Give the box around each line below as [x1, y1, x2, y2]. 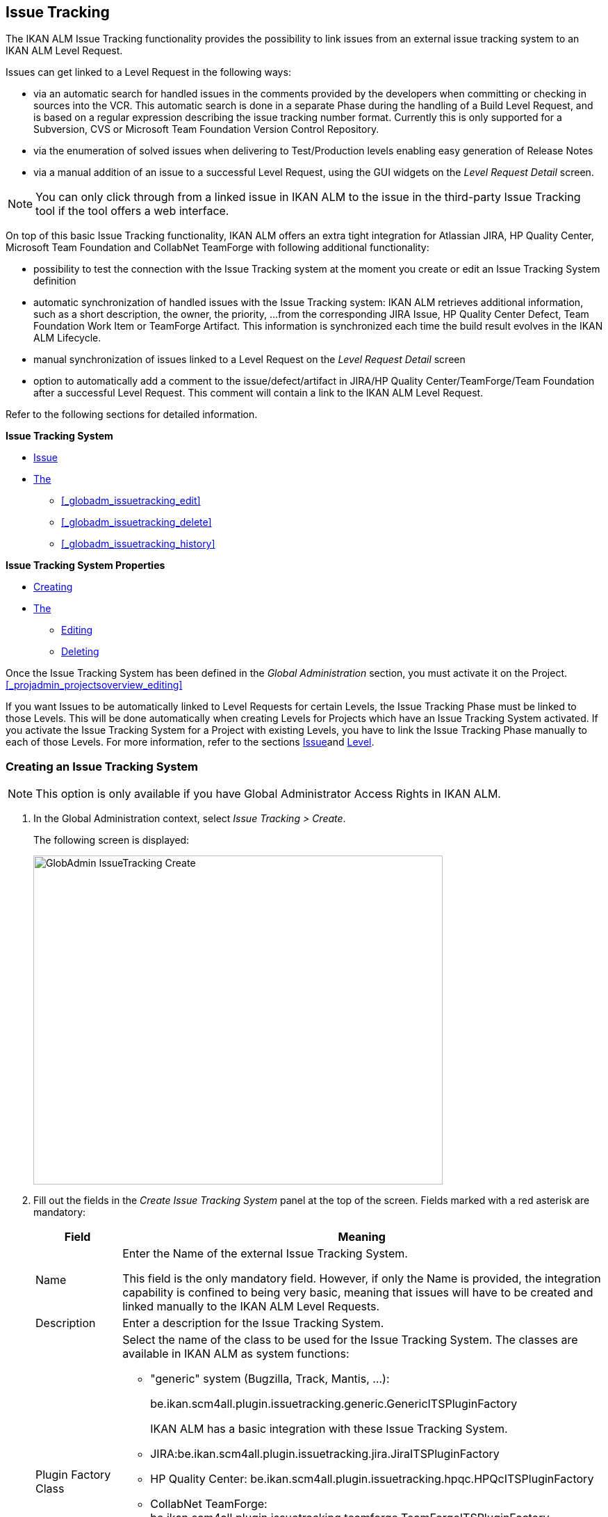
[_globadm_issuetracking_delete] [61, 516, 212, 529]
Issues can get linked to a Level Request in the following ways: [6, 66, 291, 79]
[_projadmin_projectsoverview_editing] [6, 679, 183, 691]
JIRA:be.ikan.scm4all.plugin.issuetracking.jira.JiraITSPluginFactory [150, 1447, 500, 1461]
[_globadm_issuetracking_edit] [61, 495, 201, 507]
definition [33, 275, 76, 287]
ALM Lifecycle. [33, 332, 101, 344]
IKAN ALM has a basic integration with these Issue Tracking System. [150, 1422, 508, 1436]
